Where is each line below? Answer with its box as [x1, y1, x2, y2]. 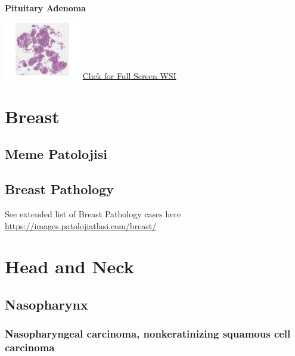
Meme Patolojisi [5, 145, 108, 163]
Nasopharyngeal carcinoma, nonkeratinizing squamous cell [5, 326, 291, 341]
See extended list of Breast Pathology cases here [5, 208, 181, 220]
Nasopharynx [5, 295, 88, 313]
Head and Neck [5, 254, 134, 279]
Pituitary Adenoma [5, 2, 86, 14]
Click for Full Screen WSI [82, 69, 176, 82]
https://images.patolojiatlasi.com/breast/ [5, 219, 157, 232]
